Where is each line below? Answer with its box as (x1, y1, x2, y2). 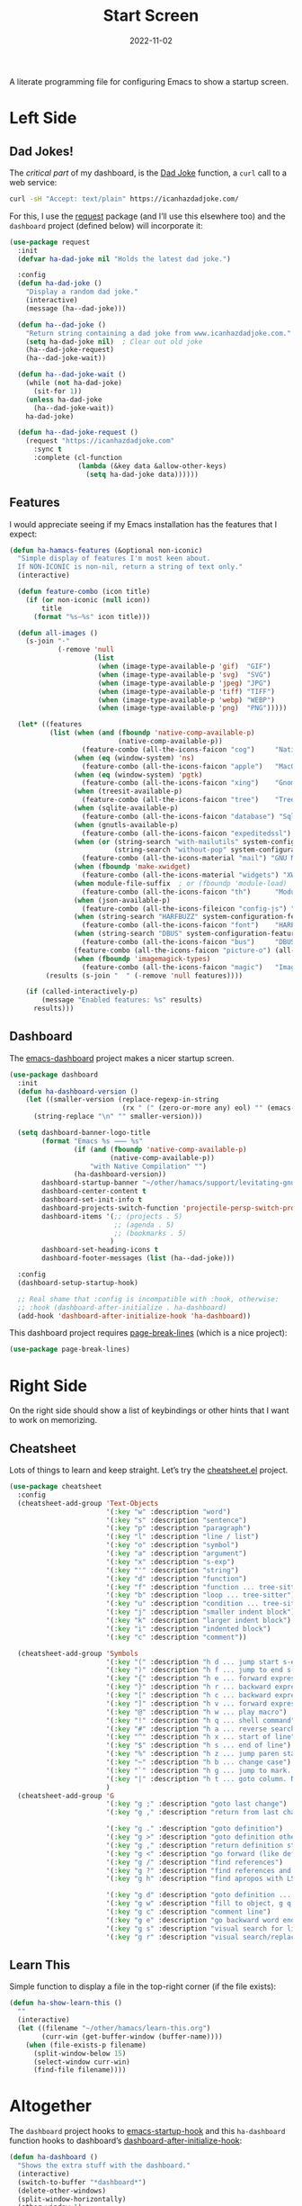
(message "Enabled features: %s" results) (41, 995, 203, 1004)
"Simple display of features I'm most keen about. (17, 554, 211, 563)
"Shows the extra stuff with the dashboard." (17, 2161, 191, 2170)
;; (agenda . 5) (113, 1220, 175, 1229)
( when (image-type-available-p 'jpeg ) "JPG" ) (97, 679, 271, 688)
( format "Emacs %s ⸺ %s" (41, 1136, 144, 1146)
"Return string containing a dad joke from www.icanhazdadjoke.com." (25, 329, 292, 338)
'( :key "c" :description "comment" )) (105, 1633, 247, 1642)
